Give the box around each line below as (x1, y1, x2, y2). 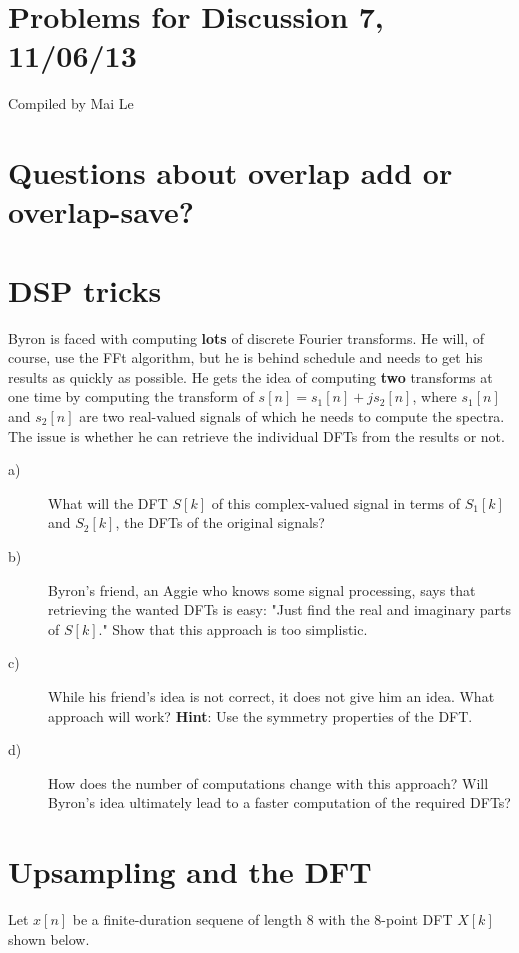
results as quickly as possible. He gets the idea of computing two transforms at (8, 366, 493, 387)
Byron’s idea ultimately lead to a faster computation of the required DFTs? (48, 792, 511, 813)
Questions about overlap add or (8, 152, 453, 193)
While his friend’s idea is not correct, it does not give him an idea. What (48, 685, 495, 706)
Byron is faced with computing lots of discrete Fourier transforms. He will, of (8, 327, 485, 348)
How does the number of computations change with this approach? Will (48, 772, 489, 793)
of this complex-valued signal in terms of (211, 492, 461, 513)
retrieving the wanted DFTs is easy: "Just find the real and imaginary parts (48, 599, 511, 620)
